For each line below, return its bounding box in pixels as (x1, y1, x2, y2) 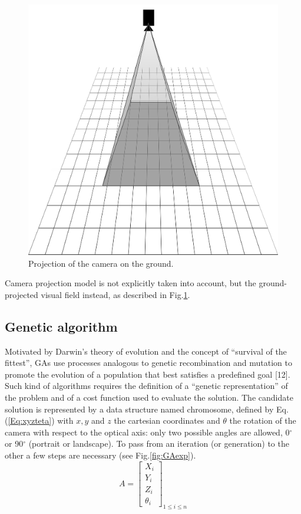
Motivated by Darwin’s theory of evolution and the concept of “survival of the (5, 345, 287, 357)
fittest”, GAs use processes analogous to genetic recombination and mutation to (5, 356, 292, 369)
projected (5, 288, 38, 300)
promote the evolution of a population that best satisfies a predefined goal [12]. (5, 368, 290, 380)
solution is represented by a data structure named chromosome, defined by (5, 402, 274, 415)
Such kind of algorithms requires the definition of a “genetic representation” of (5, 379, 288, 392)
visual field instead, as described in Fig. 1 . (41, 288, 190, 300)
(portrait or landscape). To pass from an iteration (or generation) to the (28, 437, 289, 450)
